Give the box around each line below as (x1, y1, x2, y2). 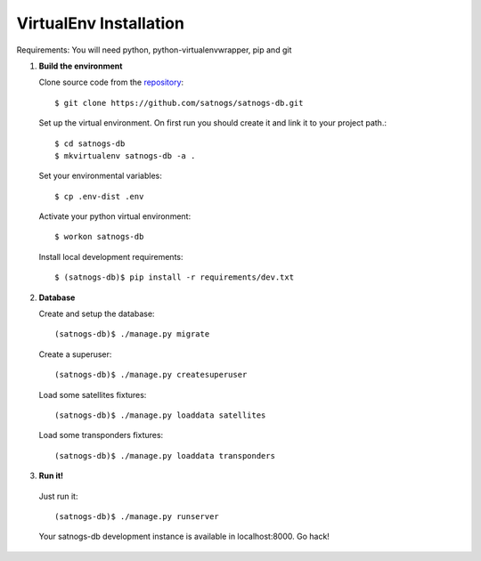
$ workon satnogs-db (54, 232, 144, 242)
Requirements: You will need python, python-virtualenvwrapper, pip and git (16, 45, 292, 55)
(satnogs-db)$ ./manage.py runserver (54, 511, 220, 521)
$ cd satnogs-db (54, 138, 126, 149)
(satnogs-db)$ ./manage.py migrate (54, 329, 210, 339)
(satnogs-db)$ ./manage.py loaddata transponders (54, 451, 276, 460)
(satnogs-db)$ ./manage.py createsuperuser (54, 370, 248, 380)
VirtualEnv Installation (16, 13, 184, 33)
